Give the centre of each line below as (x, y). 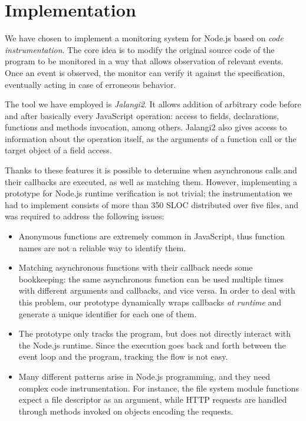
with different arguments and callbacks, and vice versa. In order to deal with (157, 290)
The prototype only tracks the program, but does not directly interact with (155, 333)
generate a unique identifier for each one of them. (108, 313)
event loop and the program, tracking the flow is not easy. (123, 356)
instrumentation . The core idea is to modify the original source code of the (140, 49)
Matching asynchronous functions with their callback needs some (136, 267)
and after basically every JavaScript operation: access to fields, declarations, (142, 115)
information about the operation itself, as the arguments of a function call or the (151, 138)
